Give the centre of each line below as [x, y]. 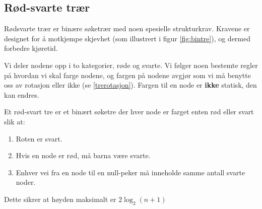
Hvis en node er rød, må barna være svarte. [83, 155]
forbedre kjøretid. [31, 48]
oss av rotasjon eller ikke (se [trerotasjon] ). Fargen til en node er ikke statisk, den [130, 85]
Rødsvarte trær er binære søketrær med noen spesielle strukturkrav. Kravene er [127, 28]
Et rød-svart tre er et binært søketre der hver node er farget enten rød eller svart [129, 112]
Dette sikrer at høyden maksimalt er [60, 199]
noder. [26, 182]
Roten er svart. [39, 138]
